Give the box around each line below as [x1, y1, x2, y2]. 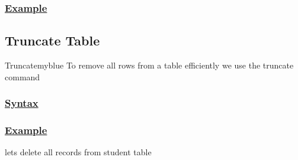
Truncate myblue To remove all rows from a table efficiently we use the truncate [5, 59, 294, 71]
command [5, 70, 40, 83]
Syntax [5, 96, 39, 110]
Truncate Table [5, 31, 100, 50]
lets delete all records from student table [5, 146, 152, 158]
